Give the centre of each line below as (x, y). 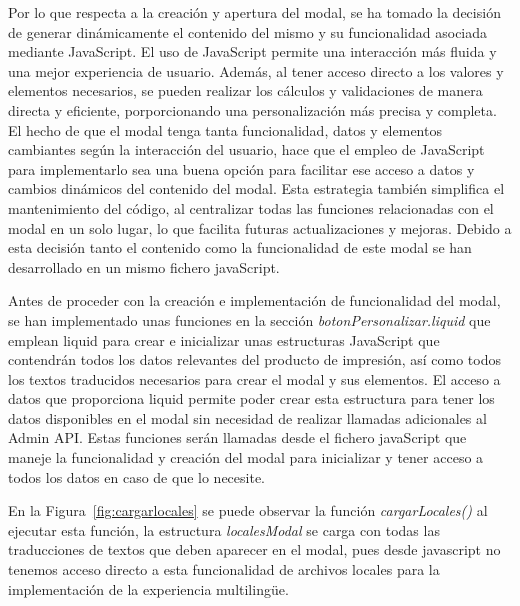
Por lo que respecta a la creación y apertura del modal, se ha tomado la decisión (254, 12)
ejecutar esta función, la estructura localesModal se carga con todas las (224, 529)
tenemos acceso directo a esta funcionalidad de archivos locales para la (224, 569)
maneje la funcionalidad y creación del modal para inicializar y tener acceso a (246, 457)
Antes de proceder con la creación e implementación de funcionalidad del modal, (254, 300)
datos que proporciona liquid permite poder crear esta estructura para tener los (251, 398)
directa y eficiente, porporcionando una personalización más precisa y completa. (252, 109)
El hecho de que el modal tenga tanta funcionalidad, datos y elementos (225, 129)
